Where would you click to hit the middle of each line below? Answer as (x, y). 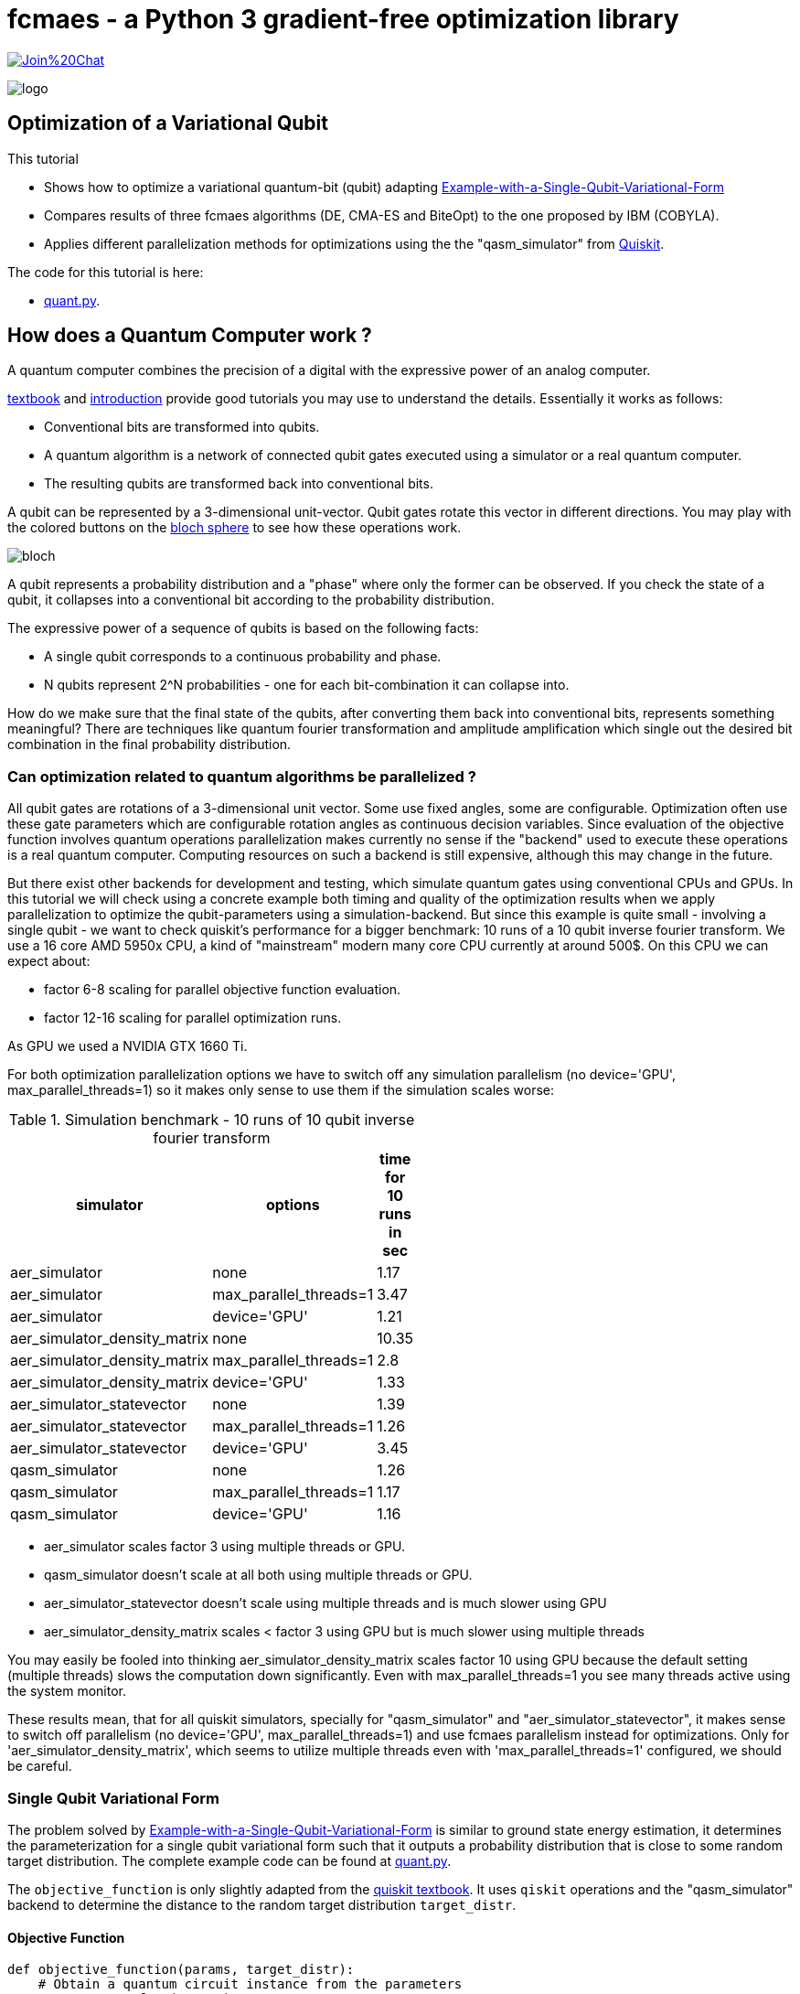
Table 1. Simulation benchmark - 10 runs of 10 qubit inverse (212, 1120)
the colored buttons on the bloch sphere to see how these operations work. (235, 528)
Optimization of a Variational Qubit (168, 123)
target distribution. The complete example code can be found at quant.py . (229, 1860)
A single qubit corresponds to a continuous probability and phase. (243, 657)
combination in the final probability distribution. (149, 745)
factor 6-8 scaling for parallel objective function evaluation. (223, 990)
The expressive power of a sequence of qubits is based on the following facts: (243, 628)
